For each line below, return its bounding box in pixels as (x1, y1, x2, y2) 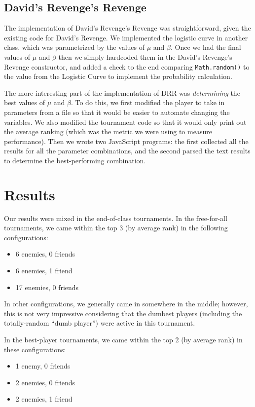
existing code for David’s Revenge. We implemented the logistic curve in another (4, 32, 248, 42)
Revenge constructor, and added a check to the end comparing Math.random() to (4, 61, 250, 72)
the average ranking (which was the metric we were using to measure (4, 126, 212, 137)
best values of (4, 97, 45, 108)
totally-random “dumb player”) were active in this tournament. (4, 318, 195, 328)
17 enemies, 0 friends (15, 282, 79, 292)
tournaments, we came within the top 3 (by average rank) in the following (4, 222, 228, 233)
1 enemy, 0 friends (15, 361, 71, 371)
